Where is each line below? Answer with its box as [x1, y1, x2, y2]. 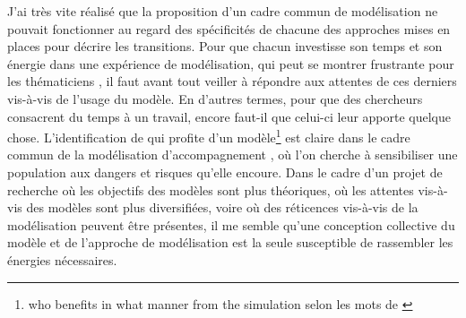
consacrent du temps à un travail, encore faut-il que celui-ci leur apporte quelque [7, 107, 452, 125]
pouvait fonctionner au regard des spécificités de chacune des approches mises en [7, 19, 451, 38]
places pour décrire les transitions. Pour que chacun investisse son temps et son [7, 37, 443, 56]
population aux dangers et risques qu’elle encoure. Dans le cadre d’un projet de [7, 163, 443, 181]
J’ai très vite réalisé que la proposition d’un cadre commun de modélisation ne [7, 2, 438, 20]
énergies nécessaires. [7, 250, 117, 269]
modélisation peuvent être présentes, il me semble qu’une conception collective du [7, 215, 455, 234]
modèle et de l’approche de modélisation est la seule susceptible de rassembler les [7, 233, 453, 252]
